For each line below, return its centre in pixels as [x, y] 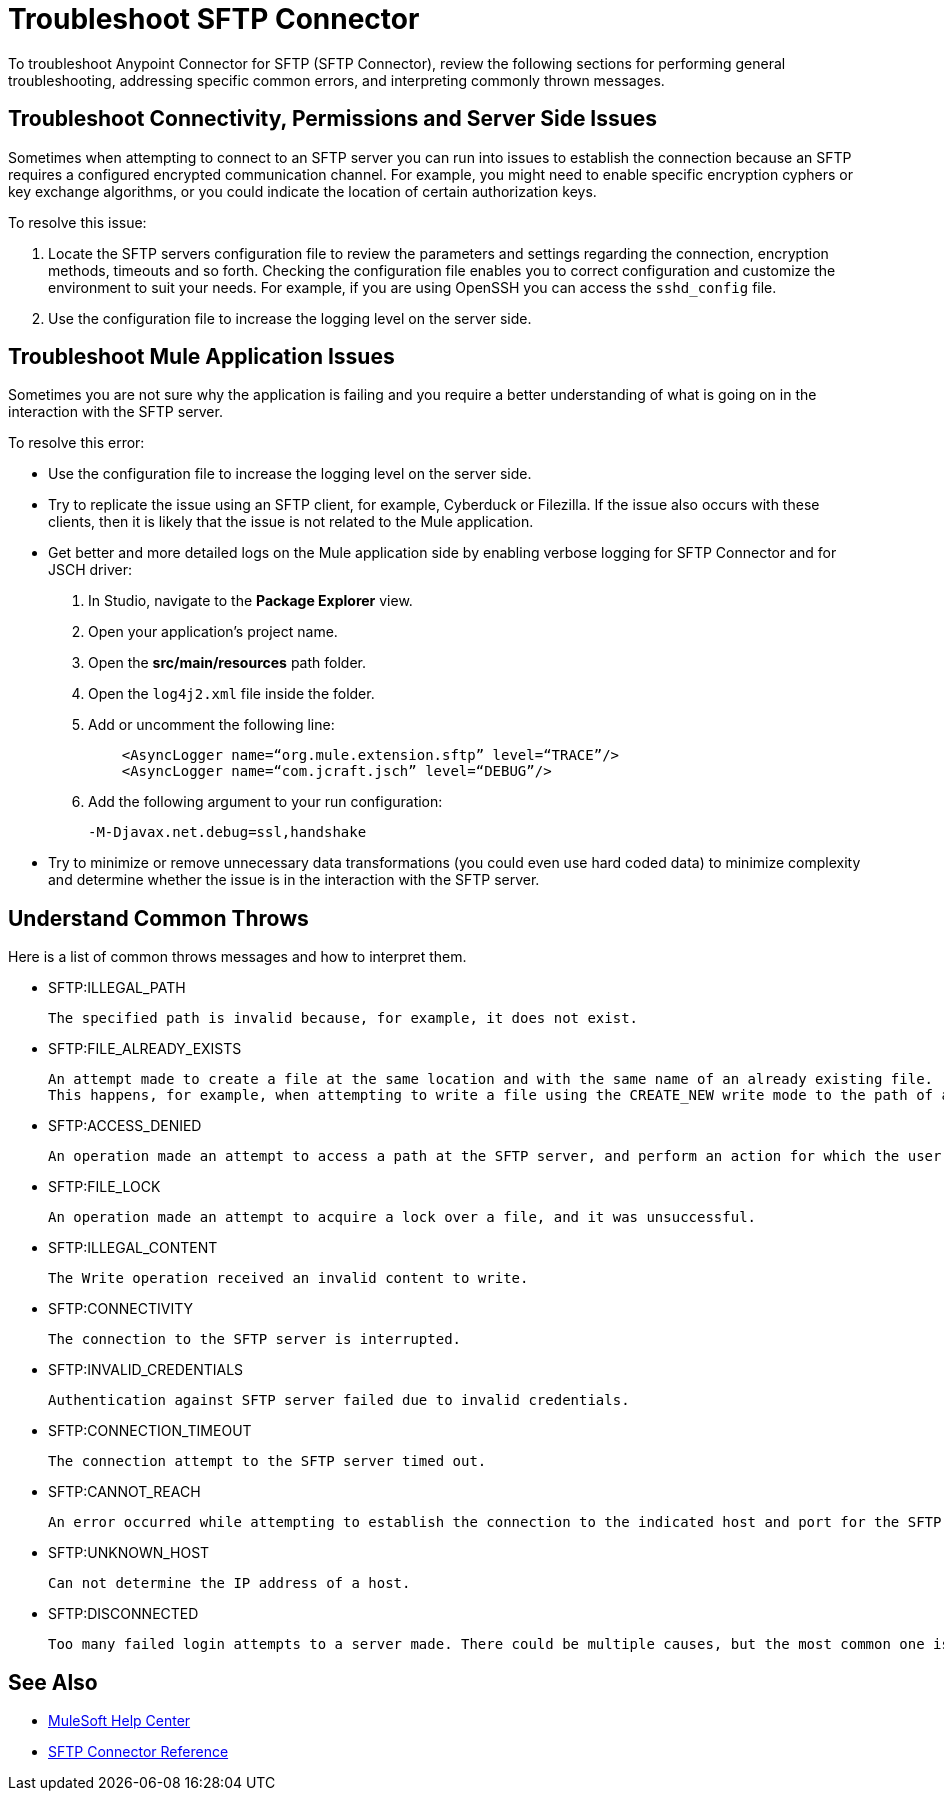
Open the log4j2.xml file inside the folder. [231, 694]
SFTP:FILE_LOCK [104, 1187]
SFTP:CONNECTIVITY [120, 1309]
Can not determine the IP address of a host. [229, 1583]
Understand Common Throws [158, 918]
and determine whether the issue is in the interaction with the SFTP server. [294, 880]
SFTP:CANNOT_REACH [124, 1492]
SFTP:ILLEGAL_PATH [117, 988]
